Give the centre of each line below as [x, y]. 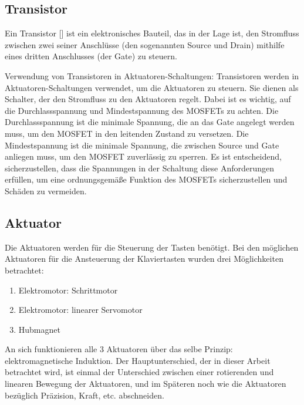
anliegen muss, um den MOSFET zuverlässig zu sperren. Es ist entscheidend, [143, 156]
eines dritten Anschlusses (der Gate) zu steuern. [91, 56]
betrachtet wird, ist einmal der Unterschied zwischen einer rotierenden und [139, 372]
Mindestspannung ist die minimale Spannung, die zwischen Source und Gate [142, 145]
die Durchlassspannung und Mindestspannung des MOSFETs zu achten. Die [142, 110]
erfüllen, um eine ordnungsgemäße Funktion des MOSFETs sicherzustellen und [146, 179]
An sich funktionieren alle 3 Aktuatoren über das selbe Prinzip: [119, 349]
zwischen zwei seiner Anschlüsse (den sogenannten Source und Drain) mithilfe [145, 44]
